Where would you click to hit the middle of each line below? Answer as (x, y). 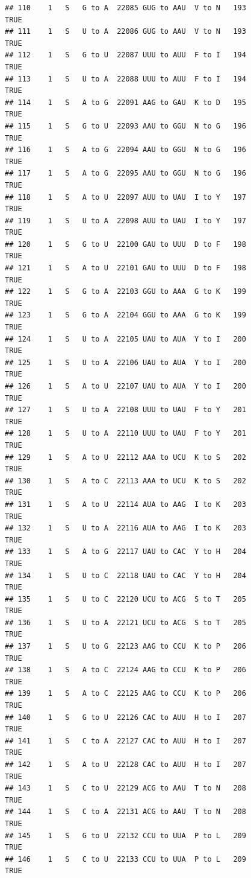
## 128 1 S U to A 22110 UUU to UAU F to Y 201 (125, 434)
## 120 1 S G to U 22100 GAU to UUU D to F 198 (125, 244)
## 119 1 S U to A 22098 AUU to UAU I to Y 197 (125, 221)
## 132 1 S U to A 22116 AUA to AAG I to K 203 (125, 528)
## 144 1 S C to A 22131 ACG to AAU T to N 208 (125, 812)
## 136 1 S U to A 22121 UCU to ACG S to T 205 (125, 622)
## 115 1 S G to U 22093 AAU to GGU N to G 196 (125, 126)
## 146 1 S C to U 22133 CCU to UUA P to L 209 (125, 859)
